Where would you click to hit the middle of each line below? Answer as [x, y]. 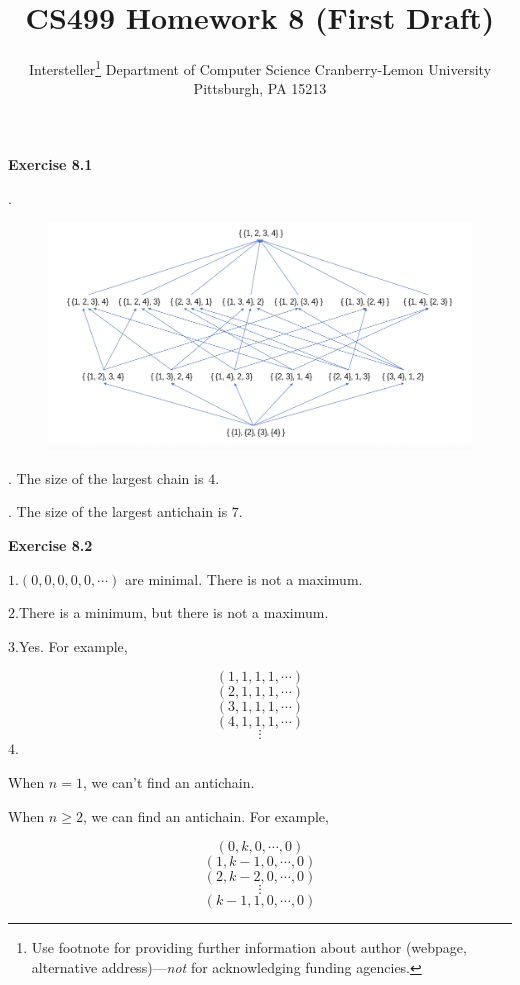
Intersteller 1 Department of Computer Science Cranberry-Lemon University [260, 67]
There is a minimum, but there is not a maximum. [173, 612]
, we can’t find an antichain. [168, 782]
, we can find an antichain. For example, [205, 815]
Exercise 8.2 [50, 545]
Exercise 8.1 [50, 163]
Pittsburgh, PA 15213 [260, 88]
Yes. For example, [73, 645]
